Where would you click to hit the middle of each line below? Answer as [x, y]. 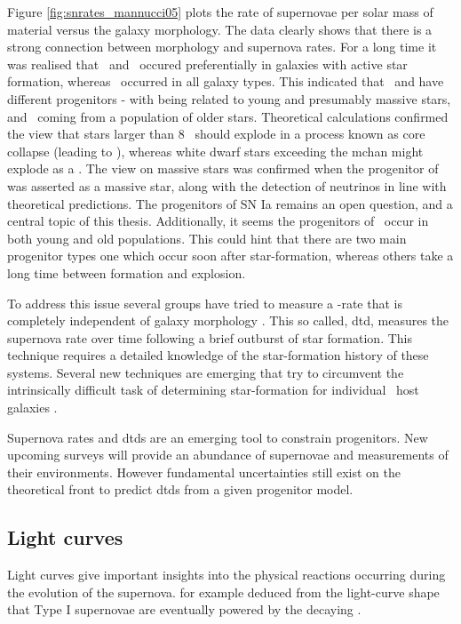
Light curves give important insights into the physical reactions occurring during [227, 575]
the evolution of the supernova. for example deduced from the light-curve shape [223, 592]
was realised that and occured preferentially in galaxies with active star [207, 64]
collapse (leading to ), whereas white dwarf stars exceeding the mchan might [215, 151]
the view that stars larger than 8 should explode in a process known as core [216, 134]
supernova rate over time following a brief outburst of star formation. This [210, 337]
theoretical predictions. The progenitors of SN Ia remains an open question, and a [230, 203]
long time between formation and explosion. [127, 272]
